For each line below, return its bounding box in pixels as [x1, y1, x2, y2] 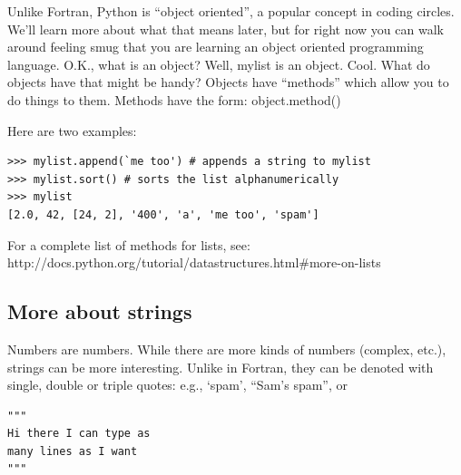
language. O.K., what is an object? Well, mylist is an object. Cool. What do [7, 54, 430, 73]
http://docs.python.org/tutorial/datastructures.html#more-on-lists [7, 253, 381, 272]
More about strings [7, 297, 192, 325]
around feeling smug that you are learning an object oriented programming [7, 37, 424, 56]
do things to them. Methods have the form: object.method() [7, 90, 341, 109]
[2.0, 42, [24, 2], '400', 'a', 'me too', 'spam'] [7, 208, 319, 221]
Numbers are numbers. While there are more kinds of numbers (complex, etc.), [7, 339, 446, 358]
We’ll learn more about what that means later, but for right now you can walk [7, 19, 444, 38]
